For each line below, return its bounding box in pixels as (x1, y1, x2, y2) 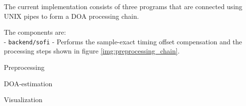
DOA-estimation (4, 78, 53, 88)
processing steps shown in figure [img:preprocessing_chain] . (4, 46, 180, 56)
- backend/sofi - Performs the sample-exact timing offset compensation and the (4, 36, 242, 46)
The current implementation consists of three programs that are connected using (4, 1, 243, 11)
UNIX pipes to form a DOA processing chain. (4, 11, 139, 21)
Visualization (4, 94, 43, 105)
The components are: (4, 27, 66, 37)
